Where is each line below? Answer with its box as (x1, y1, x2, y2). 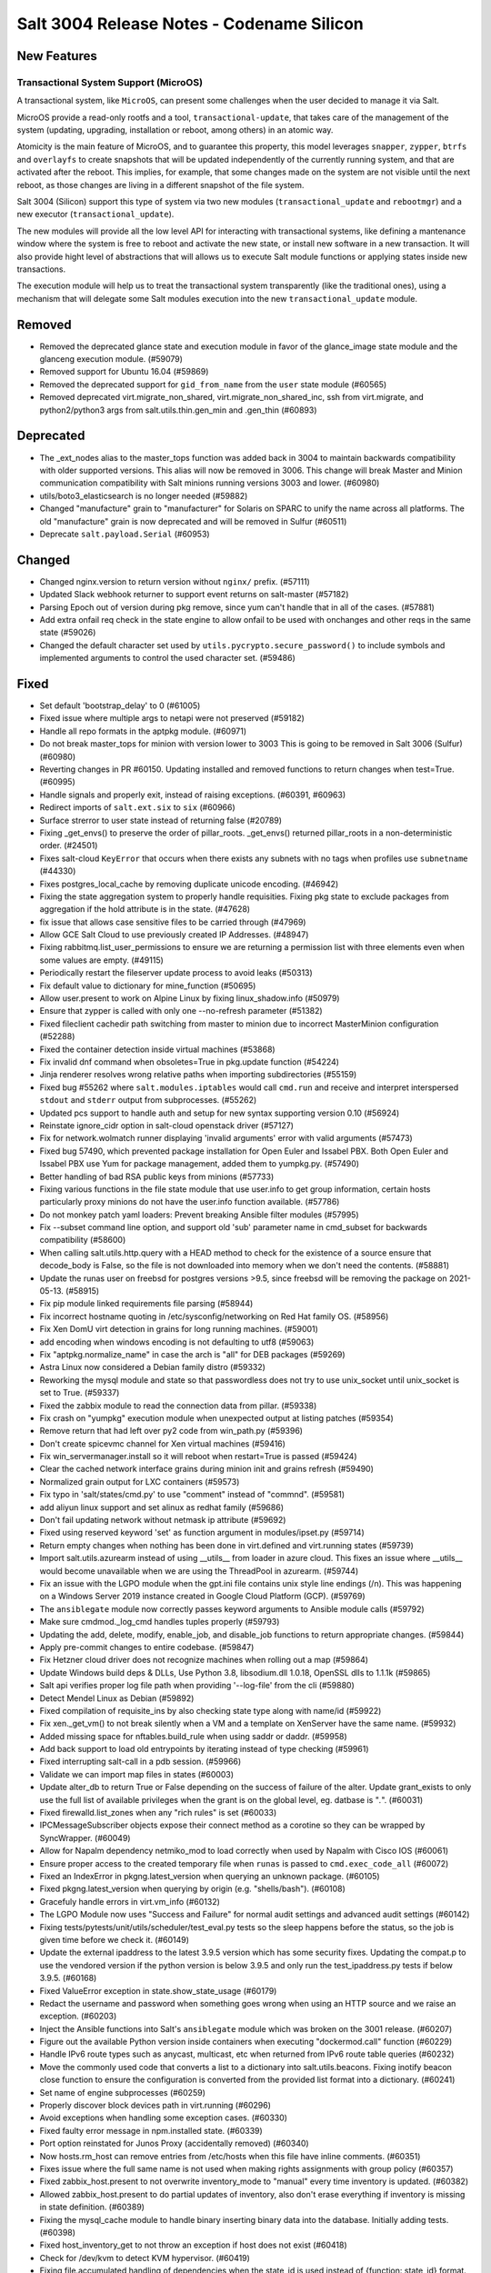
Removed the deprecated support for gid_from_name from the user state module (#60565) (39, 378, 387, 390)
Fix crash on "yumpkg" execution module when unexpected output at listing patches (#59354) (39, 1412, 395, 1423)
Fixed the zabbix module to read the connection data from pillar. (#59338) (39, 1400, 317, 1411)
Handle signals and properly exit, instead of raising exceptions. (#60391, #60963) (39, 789, 346, 800)
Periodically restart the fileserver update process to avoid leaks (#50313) (39, 967, 313, 978)
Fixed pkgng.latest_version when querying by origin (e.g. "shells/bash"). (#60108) (39, 1883, 346, 1895)
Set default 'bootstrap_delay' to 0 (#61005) (39, 700, 201, 711)
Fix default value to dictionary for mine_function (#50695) (39, 980, 256, 991)
